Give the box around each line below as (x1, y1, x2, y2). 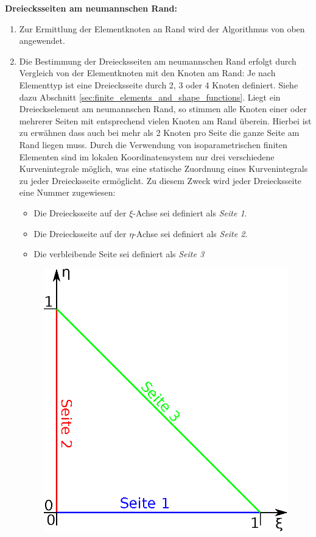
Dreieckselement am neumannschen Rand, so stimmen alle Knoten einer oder (19, 102, 307, 115)
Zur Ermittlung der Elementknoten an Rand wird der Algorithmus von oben (19, 22, 305, 35)
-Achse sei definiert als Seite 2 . (133, 227, 248, 240)
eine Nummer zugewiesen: (19, 186, 116, 199)
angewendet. (19, 34, 65, 47)
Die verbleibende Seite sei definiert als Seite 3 (33, 247, 205, 260)
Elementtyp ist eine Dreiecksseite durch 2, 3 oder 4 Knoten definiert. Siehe (19, 78, 298, 91)
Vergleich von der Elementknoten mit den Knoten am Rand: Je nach (19, 66, 276, 79)
